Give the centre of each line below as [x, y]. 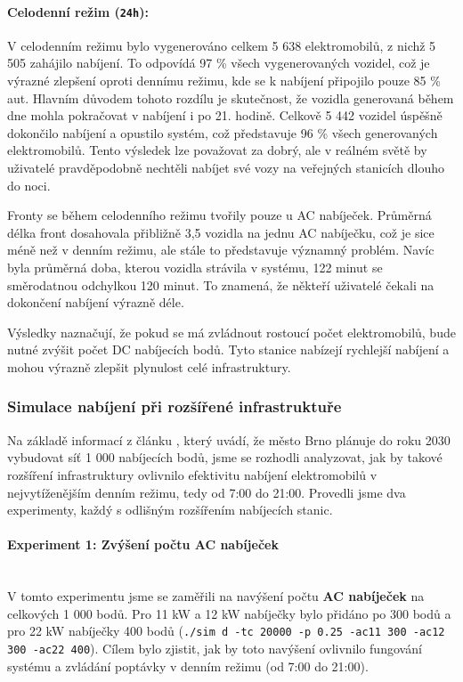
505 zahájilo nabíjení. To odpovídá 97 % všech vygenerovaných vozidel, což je [219, 63]
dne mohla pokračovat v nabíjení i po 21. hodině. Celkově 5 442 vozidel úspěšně [225, 115]
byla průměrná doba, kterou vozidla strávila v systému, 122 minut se [195, 267]
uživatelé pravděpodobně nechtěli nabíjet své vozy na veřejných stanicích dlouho [226, 168]
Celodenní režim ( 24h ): [78, 11]
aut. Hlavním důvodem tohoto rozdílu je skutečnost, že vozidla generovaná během [231, 97]
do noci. [29, 185]
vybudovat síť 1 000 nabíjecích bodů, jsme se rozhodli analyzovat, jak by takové [225, 457]
